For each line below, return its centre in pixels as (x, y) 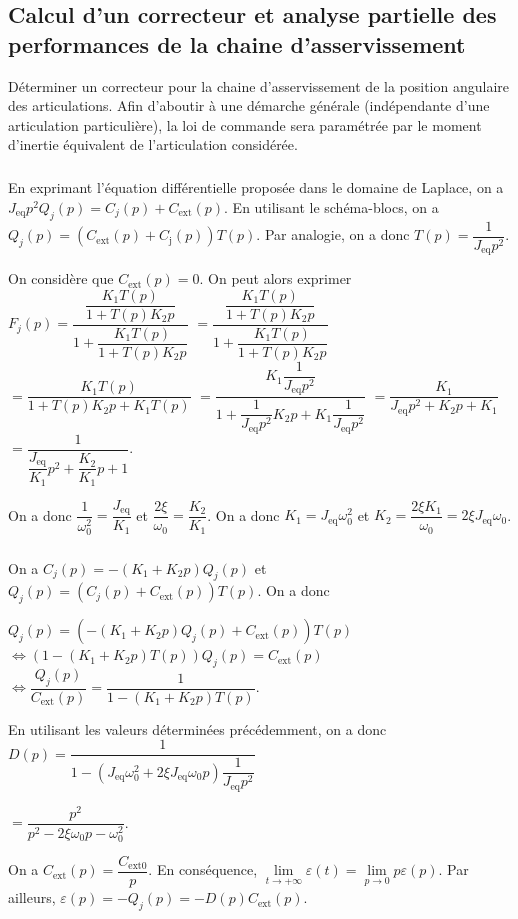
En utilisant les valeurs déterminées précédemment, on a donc (197, 728)
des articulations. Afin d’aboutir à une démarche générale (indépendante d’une (249, 105)
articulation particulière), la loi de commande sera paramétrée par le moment (245, 124)
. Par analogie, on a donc (333, 234)
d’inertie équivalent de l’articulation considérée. (153, 144)
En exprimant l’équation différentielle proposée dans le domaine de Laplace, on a (256, 187)
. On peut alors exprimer (275, 278)
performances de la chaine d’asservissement (237, 43)
